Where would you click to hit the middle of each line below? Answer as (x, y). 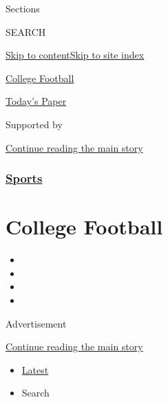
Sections (23, 8)
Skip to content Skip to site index (75, 55)
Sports (24, 178)
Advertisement (36, 323)
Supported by (34, 124)
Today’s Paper (36, 101)
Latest (35, 369)
